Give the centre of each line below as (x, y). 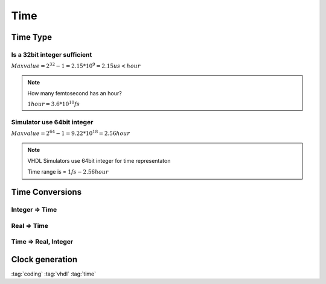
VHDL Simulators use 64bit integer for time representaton (99, 161)
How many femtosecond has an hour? (75, 93)
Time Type (32, 37)
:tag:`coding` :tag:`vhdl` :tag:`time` (54, 274)
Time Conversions (46, 192)
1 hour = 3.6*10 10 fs (53, 103)
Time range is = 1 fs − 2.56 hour (68, 172)
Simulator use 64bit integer (52, 122)
